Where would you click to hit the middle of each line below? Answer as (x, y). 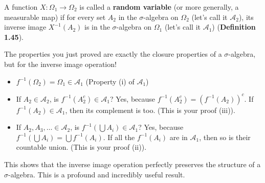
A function (21, 7)
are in (179, 137)
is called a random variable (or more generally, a (159, 7)
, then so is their (225, 137)
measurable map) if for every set (55, 17)
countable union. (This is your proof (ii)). (81, 147)
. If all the (119, 137)
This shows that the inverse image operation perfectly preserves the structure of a (132, 164)
